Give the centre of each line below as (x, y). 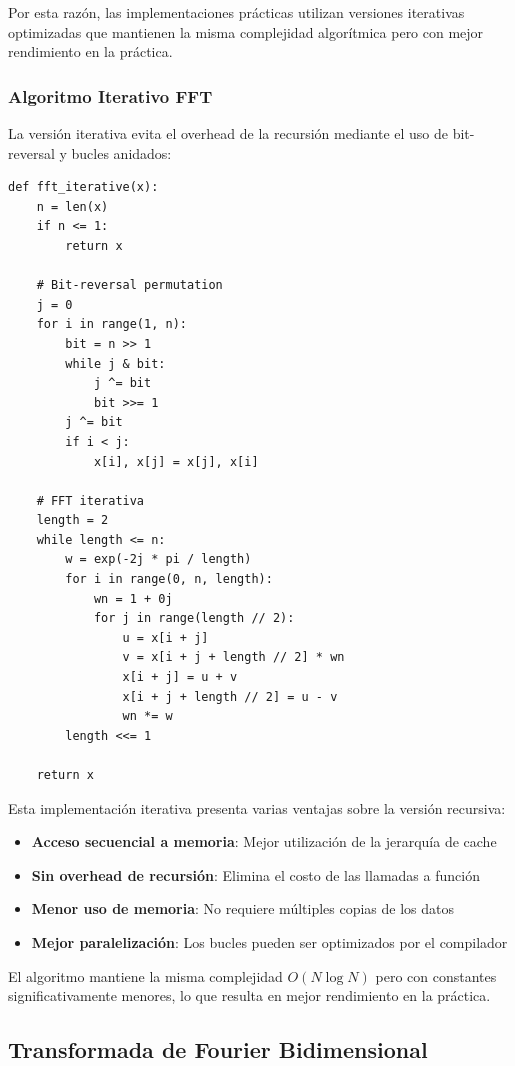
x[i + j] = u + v (180, 677)
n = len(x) (72, 206)
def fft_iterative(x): (83, 187)
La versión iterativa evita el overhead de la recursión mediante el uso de (228, 133)
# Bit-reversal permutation (129, 285)
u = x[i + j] (165, 637)
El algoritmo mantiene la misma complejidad (145, 975)
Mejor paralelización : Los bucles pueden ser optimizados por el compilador (269, 941)
